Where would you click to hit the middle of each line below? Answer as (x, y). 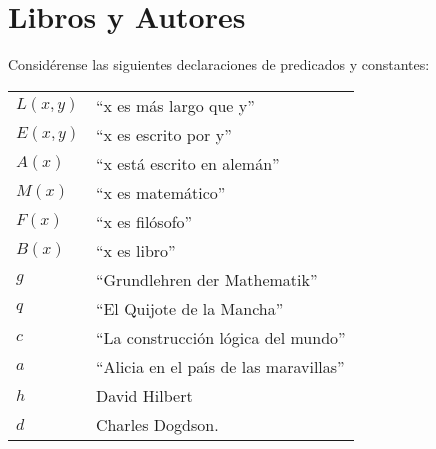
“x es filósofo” (144, 221)
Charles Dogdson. (157, 424)
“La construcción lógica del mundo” (220, 337)
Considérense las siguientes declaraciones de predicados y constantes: (219, 64)
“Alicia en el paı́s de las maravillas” (220, 366)
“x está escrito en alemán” (187, 163)
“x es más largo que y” (175, 105)
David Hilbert (144, 395)
